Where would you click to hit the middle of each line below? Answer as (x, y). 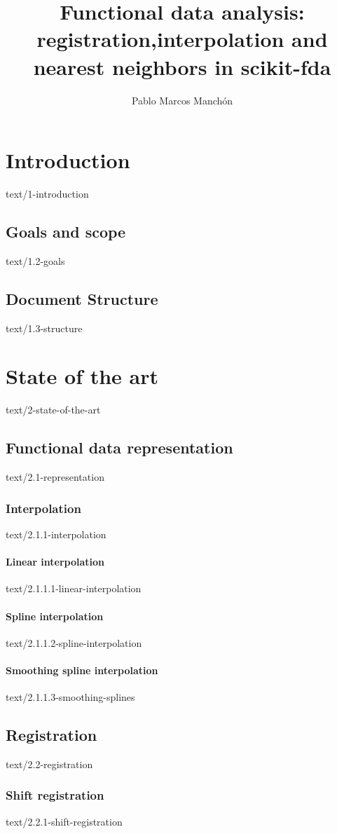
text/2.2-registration (49, 764)
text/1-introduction (47, 194)
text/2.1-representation (55, 477)
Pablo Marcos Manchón (182, 100)
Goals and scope (66, 232)
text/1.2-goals (35, 260)
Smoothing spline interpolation (82, 670)
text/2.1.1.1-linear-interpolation (74, 588)
